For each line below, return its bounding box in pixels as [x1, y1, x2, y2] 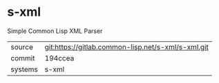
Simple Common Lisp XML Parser [7, 27, 103, 35]
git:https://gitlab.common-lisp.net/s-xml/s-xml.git [44, 42, 209, 51]
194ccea [44, 53, 75, 62]
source [10, 42, 33, 51]
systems [10, 64, 38, 74]
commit [10, 53, 35, 62]
